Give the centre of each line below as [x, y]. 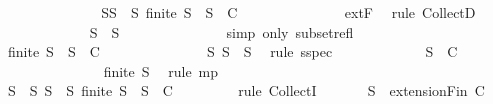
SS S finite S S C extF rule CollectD [288, 12]
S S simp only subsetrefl [221, 31]
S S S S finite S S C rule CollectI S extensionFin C [246, 90]
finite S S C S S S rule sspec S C [232, 51]
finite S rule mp [161, 70]
